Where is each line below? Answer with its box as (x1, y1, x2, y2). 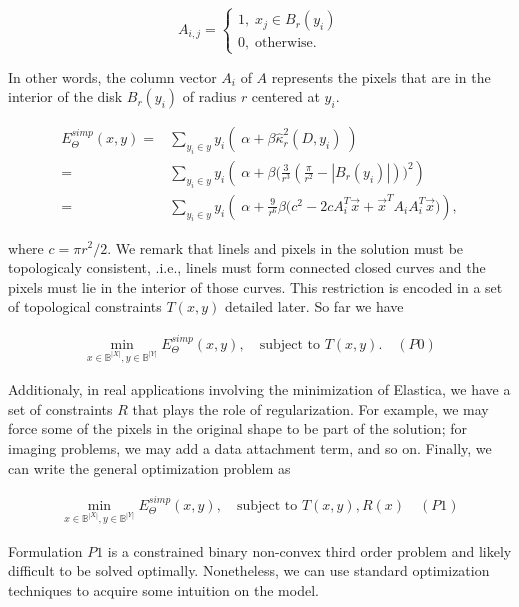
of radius (182, 86, 237, 107)
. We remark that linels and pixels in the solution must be (107, 237, 464, 258)
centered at (251, 86, 320, 107)
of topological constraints (8, 296, 162, 317)
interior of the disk (8, 86, 123, 107)
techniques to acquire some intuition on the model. (8, 579, 319, 600)
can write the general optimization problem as (8, 457, 291, 478)
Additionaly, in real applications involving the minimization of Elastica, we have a (8, 379, 511, 400)
